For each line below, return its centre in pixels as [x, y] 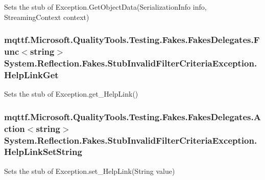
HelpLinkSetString [43, 152]
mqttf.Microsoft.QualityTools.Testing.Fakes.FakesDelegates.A [132, 116]
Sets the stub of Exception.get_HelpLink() [71, 94]
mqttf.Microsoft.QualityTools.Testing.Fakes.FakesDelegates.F [132, 40]
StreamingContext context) [47, 17]
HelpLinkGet [31, 74]
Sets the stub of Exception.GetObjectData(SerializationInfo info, [105, 7]
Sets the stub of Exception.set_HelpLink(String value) [90, 171]
